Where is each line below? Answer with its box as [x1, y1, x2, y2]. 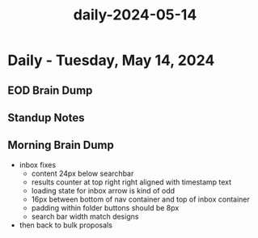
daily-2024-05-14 [73, 6, 197, 24]
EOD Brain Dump [7, 83, 93, 97]
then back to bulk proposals [19, 220, 112, 230]
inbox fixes [19, 159, 57, 169]
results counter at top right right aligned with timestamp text [31, 176, 232, 187]
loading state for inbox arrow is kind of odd [31, 185, 176, 195]
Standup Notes [7, 111, 85, 125]
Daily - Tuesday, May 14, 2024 [7, 51, 215, 70]
